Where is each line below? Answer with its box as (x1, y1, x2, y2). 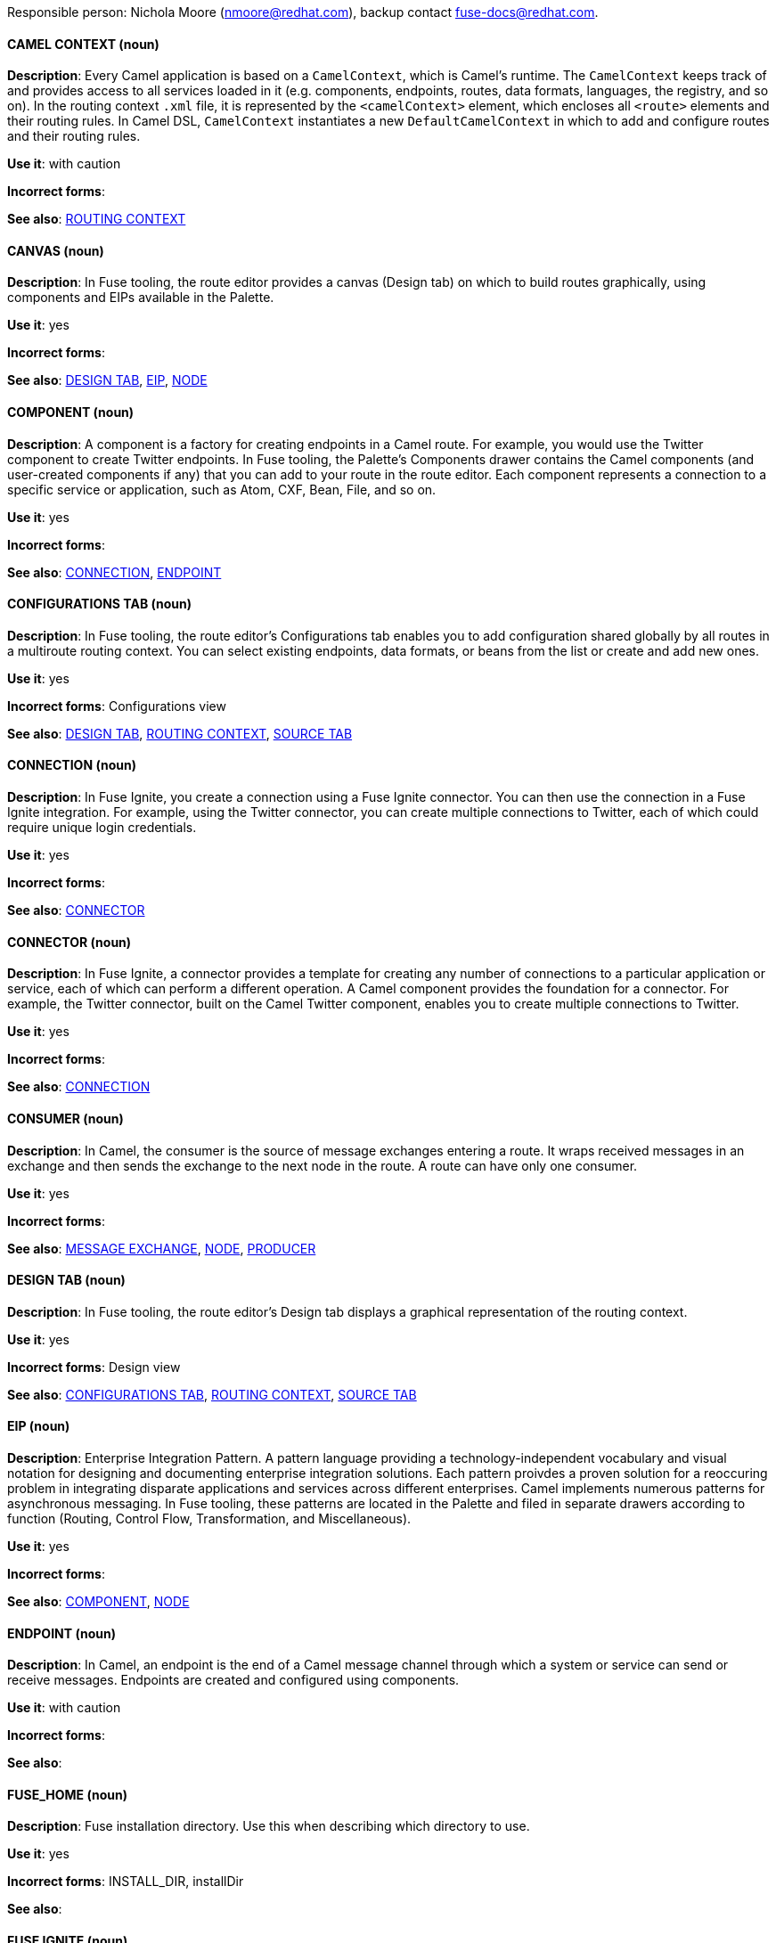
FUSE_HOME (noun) (7, 1786, 127, 1802)
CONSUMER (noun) (7, 1110, 124, 1126)
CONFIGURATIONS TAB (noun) (7, 596, 192, 612)
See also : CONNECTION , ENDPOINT (7, 564, 222, 580)
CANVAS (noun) (7, 242, 104, 258)
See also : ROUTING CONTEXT (7, 211, 186, 227)
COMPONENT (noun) (7, 404, 135, 420)
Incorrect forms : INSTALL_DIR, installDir (7, 1874, 244, 1890)
